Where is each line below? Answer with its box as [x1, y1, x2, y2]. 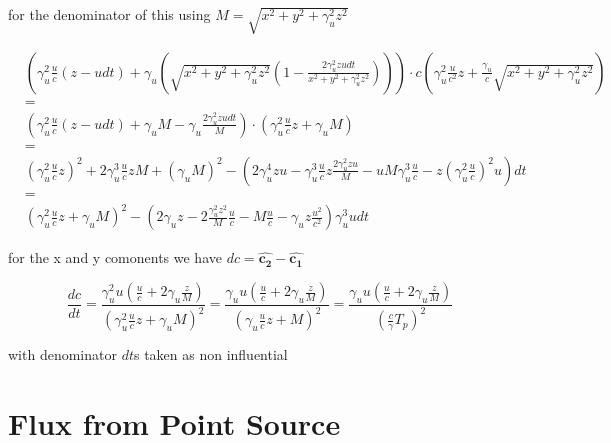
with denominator [8, 344, 117, 365]
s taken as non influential [133, 344, 288, 365]
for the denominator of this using [8, 4, 211, 24]
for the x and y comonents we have [8, 247, 222, 268]
